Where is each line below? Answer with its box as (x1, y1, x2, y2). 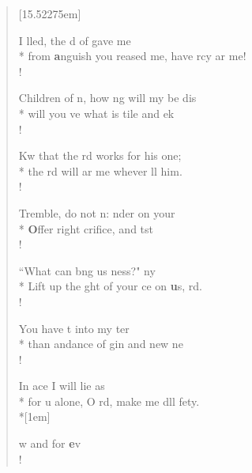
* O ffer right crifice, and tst (18, 220, 153, 236)
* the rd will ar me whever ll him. (18, 162, 182, 179)
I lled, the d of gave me (18, 32, 131, 48)
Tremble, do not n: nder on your (18, 204, 175, 221)
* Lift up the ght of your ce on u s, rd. (18, 278, 202, 294)
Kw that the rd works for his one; (18, 147, 182, 164)
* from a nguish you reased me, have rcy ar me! (18, 47, 246, 64)
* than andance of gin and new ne (18, 335, 183, 352)
